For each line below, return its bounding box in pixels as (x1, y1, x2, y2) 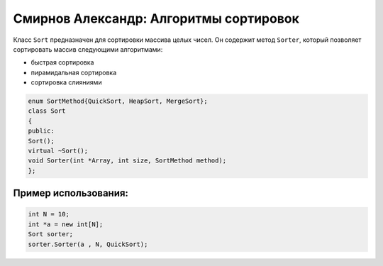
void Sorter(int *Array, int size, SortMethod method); (28, 157, 227, 165)
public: (28, 127, 55, 135)
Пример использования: (13, 187, 129, 199)
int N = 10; (28, 210, 70, 218)
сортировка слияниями (30, 78, 102, 87)
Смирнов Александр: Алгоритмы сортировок (13, 11, 299, 26)
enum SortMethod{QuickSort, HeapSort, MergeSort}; (28, 97, 209, 106)
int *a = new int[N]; (28, 220, 104, 228)
